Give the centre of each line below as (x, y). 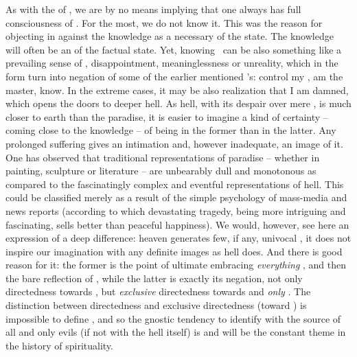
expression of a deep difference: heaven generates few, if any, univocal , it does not (178, 238)
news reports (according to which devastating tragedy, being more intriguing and (176, 210)
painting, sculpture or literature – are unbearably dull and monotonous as (161, 171)
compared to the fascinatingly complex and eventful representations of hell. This (175, 184)
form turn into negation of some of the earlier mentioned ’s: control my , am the (174, 76)
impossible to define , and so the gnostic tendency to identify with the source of (173, 318)
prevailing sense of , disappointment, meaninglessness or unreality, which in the (172, 63)
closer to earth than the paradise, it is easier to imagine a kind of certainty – (167, 116)
